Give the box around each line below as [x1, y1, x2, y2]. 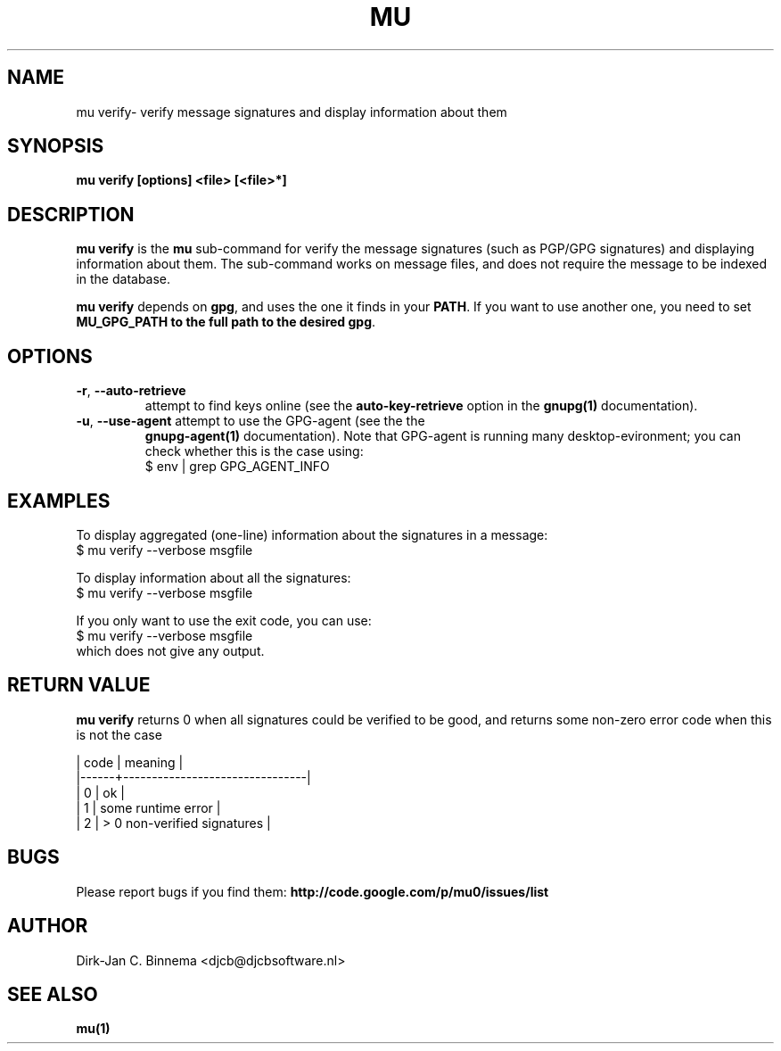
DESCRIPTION [7, 203, 135, 226]
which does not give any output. [76, 642, 265, 658]
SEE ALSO [7, 982, 98, 1005]
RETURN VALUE [7, 674, 151, 697]
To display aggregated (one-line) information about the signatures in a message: [76, 526, 548, 542]
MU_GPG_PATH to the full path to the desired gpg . [76, 314, 376, 330]
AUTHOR [7, 914, 88, 938]
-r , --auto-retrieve [76, 383, 186, 399]
